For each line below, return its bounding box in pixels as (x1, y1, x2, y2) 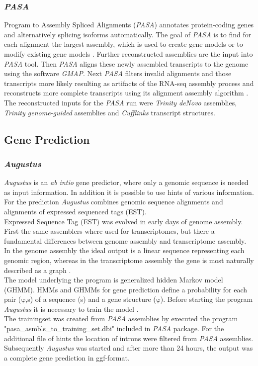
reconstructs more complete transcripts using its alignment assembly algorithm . (4, 88, 249, 98)
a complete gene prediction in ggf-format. (4, 352, 130, 363)
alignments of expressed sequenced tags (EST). (4, 206, 147, 216)
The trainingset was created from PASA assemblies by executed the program (4, 313, 238, 324)
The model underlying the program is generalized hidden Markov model (4, 274, 223, 285)
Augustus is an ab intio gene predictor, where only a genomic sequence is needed (4, 177, 249, 187)
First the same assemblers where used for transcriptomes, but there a (4, 226, 215, 236)
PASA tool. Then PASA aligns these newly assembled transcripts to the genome (4, 58, 249, 69)
